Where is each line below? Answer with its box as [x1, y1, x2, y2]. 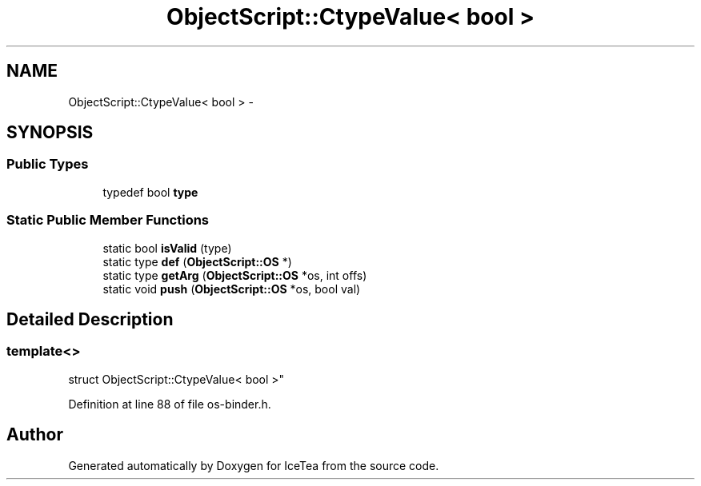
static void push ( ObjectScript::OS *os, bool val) [102, 281, 361, 296]
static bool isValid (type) [102, 241, 232, 255]
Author [6, 424, 63, 445]
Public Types [6, 156, 89, 173]
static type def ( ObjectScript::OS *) [102, 254, 292, 269]
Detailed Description [6, 309, 174, 329]
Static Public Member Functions [6, 212, 210, 229]
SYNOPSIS [6, 122, 94, 143]
